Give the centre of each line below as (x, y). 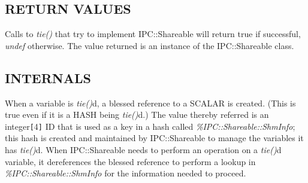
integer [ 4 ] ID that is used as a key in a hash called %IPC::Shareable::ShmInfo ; (150, 126)
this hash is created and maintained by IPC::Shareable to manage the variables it (154, 138)
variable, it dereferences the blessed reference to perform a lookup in (130, 161)
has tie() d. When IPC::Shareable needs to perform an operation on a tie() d (143, 150)
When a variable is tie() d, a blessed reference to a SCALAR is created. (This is (150, 103)
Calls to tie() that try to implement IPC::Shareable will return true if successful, (153, 34)
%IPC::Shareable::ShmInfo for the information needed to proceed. (126, 173)
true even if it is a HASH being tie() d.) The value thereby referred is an (137, 115)
